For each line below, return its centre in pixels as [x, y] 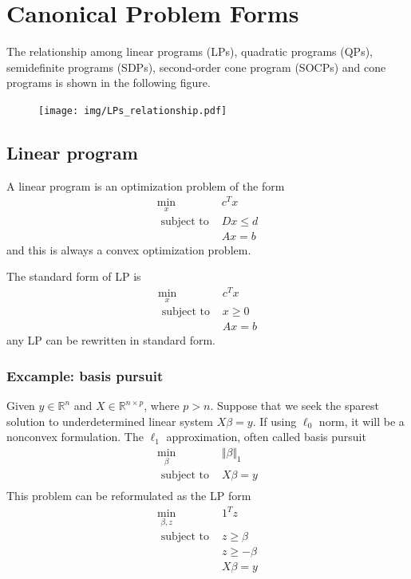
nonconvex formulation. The [75, 437]
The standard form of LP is [74, 276]
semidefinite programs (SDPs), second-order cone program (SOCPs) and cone [196, 67]
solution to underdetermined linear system [110, 421]
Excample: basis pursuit [85, 375]
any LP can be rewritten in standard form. [111, 340]
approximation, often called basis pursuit [266, 437]
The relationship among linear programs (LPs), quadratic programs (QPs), [190, 51]
